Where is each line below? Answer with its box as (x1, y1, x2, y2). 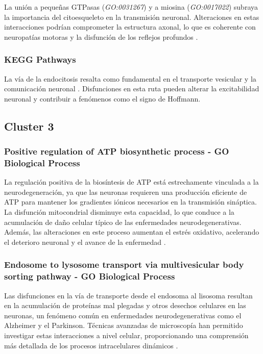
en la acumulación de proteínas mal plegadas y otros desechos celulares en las (4, 300, 246, 311)
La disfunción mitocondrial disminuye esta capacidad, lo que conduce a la (4, 207, 234, 217)
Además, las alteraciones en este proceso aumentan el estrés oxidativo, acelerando (4, 226, 259, 237)
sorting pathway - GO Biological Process (4, 270, 175, 283)
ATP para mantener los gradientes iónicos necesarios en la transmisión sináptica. (4, 196, 257, 207)
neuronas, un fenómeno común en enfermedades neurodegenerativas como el (4, 310, 242, 320)
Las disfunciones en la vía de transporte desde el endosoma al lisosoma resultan (4, 290, 253, 300)
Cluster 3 (4, 118, 54, 134)
